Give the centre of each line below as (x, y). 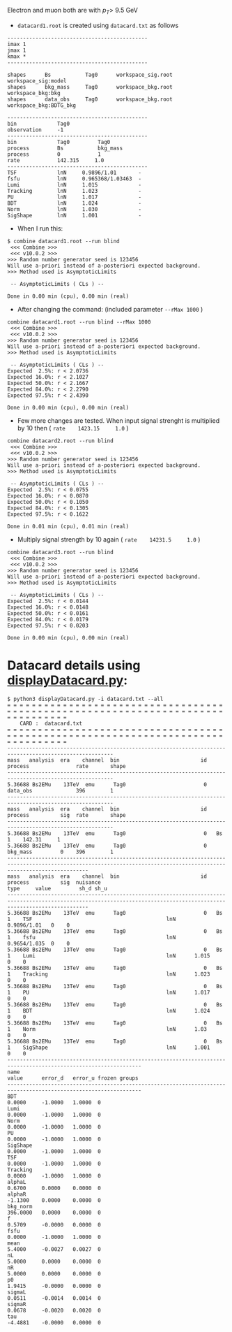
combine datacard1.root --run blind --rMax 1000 (79, 322)
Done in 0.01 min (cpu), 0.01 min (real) (68, 526)
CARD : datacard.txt (51, 723)
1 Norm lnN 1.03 (107, 1029)
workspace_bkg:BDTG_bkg (42, 105)
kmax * (17, 56)
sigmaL (17, 1292)
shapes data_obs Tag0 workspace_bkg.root (90, 99)
